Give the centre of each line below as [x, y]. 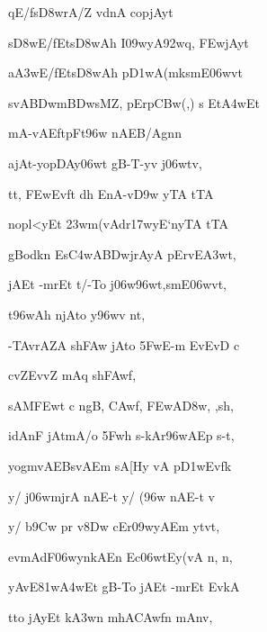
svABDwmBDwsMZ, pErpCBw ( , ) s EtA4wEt [134, 102]
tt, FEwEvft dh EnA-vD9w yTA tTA [111, 193]
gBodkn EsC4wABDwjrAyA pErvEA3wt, [122, 253]
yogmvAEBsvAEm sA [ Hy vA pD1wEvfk [120, 465]
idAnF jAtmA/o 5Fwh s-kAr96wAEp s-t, [121, 435]
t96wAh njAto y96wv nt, [77, 314]
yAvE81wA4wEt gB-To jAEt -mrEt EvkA [124, 587]
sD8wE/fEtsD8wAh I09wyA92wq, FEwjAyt [129, 42]
